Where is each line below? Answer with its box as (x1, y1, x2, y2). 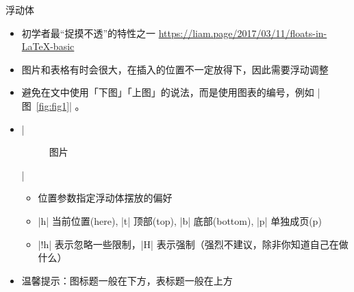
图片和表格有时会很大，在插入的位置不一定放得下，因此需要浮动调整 (21, 62, 329, 76)
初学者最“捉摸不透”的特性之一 (21, 25, 156, 40)
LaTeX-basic (21, 39, 75, 53)
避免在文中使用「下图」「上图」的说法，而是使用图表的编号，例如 (21, 85, 314, 99)
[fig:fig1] (36, 98, 70, 112)
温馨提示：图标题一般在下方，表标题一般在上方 (21, 273, 233, 287)
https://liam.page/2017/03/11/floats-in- (158, 25, 327, 40)
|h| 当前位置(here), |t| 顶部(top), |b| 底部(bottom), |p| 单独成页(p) (38, 213, 322, 228)
